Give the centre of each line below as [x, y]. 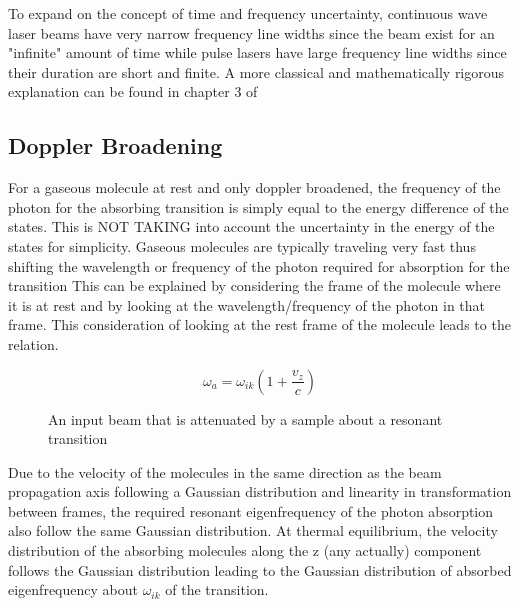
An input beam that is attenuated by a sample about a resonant [245, 418]
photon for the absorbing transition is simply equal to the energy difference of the [258, 206]
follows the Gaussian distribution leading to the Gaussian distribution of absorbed [260, 569]
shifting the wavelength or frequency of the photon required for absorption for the [259, 265]
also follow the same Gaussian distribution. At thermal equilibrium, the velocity [253, 530]
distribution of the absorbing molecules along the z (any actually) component [245, 550]
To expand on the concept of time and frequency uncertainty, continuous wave [248, 13]
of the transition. [217, 589]
